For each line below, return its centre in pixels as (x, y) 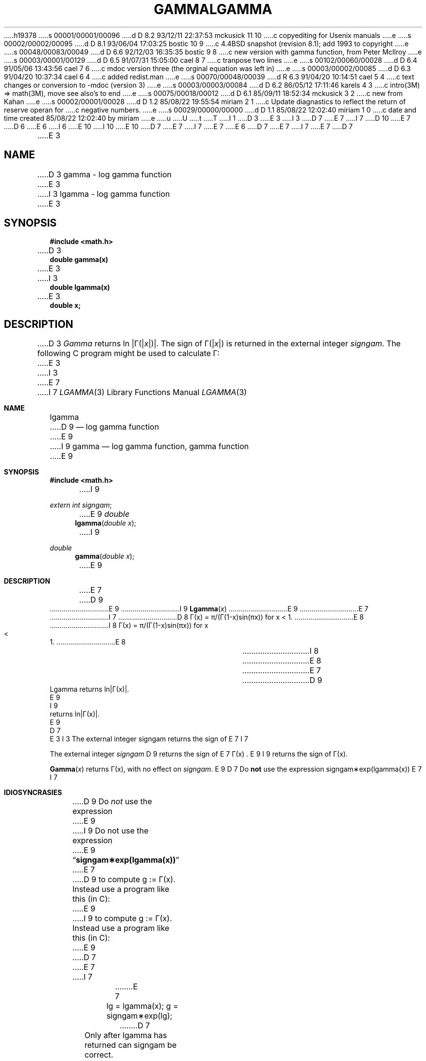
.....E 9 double (104, 514)
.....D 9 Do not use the (112, 802)
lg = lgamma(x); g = (142, 1006)
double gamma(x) (79, 260)
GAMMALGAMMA (213, 9)
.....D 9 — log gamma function (104, 427)
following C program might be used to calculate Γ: (128, 353)
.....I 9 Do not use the (110, 831)
